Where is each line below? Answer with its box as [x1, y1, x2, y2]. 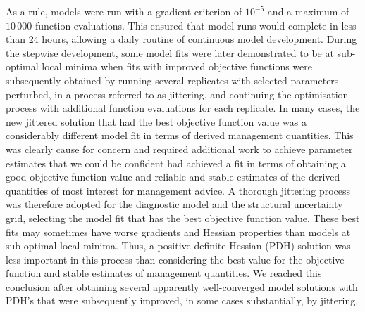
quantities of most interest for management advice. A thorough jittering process [6, 183, 351, 197]
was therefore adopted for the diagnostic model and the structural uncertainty [6, 197, 343, 212]
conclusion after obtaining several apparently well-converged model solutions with [6, 279, 358, 294]
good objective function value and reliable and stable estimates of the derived [6, 169, 340, 184]
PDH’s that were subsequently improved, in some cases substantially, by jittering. [6, 293, 359, 308]
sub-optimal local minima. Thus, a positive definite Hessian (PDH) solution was [6, 238, 351, 253]
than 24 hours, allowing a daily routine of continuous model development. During [6, 32, 357, 46]
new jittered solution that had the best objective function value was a [6, 114, 307, 129]
